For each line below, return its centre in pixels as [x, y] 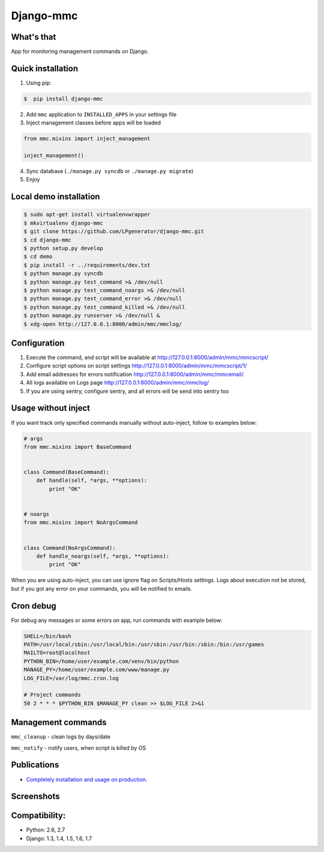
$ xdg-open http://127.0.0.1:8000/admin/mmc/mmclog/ [103, 324]
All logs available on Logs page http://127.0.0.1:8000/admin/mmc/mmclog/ [118, 383]
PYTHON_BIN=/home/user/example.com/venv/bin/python [101, 661]
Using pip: [39, 83]
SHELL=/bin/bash [48, 636]
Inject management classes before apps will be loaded [94, 123]
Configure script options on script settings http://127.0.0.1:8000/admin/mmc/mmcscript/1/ [136, 366]
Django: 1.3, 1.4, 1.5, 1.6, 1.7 [59, 838]
